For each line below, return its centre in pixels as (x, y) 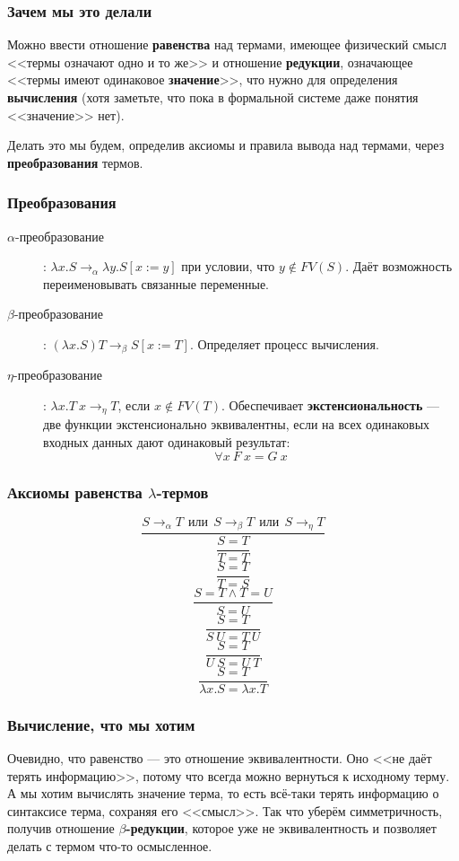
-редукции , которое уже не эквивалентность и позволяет (281, 828)
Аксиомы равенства (75, 492)
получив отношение (61, 828)
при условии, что (228, 266)
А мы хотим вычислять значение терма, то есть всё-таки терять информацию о (223, 793)
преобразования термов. (75, 162)
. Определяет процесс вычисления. (284, 343)
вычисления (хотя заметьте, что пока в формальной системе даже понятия (213, 97)
